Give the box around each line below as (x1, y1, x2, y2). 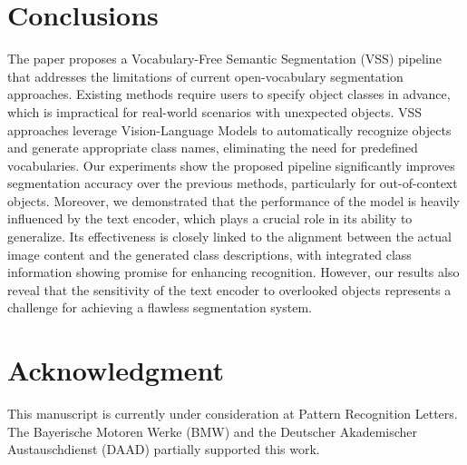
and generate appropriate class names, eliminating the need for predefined (7, 138, 418, 157)
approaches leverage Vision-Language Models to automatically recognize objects (7, 120, 452, 139)
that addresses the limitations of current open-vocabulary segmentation (7, 66, 404, 85)
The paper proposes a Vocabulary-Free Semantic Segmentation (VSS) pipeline (7, 49, 442, 68)
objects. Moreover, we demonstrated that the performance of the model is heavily (7, 191, 460, 210)
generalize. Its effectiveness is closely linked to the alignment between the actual (7, 227, 452, 246)
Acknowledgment (7, 351, 224, 389)
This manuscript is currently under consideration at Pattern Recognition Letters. (7, 404, 458, 423)
